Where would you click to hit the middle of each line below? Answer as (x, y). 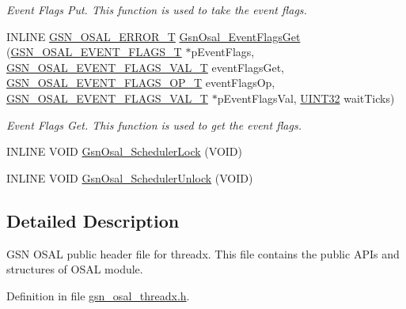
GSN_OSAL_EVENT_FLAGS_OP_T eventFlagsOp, (141, 83)
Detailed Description (93, 220)
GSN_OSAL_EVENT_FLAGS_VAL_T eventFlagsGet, (145, 67)
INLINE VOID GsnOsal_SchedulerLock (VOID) (125, 151)
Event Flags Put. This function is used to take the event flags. (157, 9)
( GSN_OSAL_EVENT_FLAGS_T (94, 52)
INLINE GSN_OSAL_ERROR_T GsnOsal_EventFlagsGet (154, 36)
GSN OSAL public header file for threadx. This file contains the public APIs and (203, 253)
